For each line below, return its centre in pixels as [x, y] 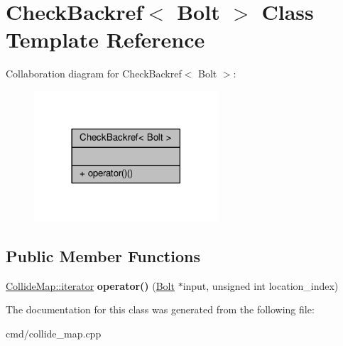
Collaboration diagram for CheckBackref [94, 74]
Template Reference [105, 39]
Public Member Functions [103, 255]
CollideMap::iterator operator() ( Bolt [90, 285]
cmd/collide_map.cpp [54, 333]
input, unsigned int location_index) [261, 285]
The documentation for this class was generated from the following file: [160, 309]
